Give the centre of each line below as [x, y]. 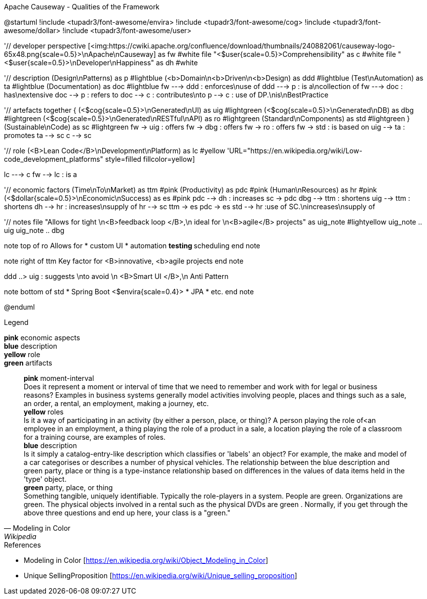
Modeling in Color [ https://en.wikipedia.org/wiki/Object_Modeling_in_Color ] [146, 560]
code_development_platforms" [54, 159]
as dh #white [177, 63]
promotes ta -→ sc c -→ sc [48, 135]
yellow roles [44, 412]
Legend [16, 322]
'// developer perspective [45, 46]
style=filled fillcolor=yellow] [150, 159]
